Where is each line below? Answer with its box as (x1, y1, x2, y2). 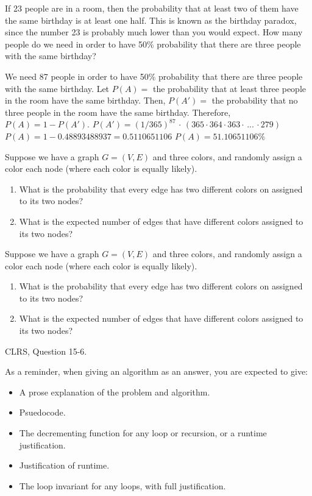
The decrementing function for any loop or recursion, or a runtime (19, 427, 267, 439)
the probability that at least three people (152, 82, 306, 94)
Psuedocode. (19, 406, 66, 419)
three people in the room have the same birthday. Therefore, (5, 105, 231, 118)
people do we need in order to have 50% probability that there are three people (5, 37, 301, 50)
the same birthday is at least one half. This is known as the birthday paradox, (5, 13, 297, 26)
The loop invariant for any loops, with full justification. (19, 479, 226, 492)
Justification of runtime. (19, 459, 110, 472)
